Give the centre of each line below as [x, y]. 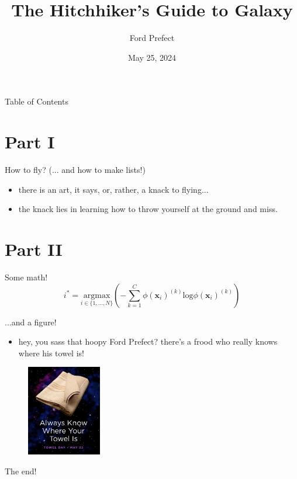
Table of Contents [37, 101]
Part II [34, 249]
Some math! [26, 277]
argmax [97, 295]
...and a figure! [31, 322]
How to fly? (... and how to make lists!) [75, 170]
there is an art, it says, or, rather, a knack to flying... [113, 189]
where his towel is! [51, 353]
